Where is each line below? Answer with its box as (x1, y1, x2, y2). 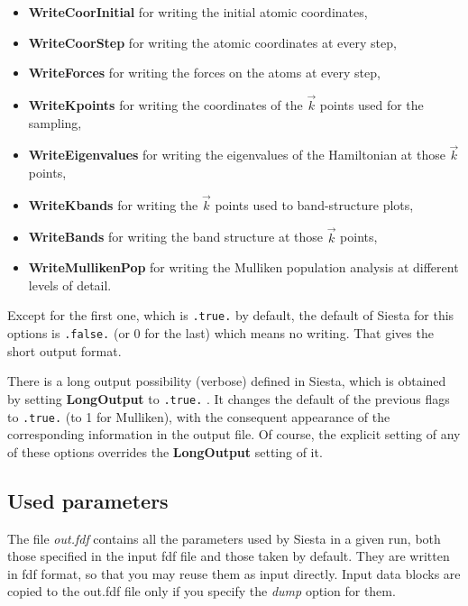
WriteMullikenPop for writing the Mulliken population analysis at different (28, 258, 459, 277)
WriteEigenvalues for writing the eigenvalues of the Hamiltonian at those (28, 145, 445, 164)
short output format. (7, 341, 122, 360)
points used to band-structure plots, (215, 195, 414, 214)
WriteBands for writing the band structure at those (28, 227, 323, 246)
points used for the (319, 96, 424, 114)
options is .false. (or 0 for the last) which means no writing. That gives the (7, 324, 434, 343)
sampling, (28, 113, 82, 132)
